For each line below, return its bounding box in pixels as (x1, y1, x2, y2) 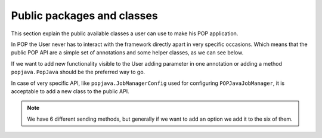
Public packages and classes (11, 9, 158, 22)
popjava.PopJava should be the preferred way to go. (11, 69, 145, 76)
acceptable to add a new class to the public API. (11, 87, 129, 95)
